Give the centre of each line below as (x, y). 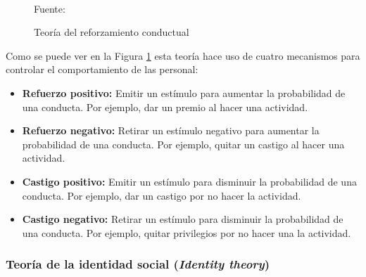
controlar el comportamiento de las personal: (102, 69)
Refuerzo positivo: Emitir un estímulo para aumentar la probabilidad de (184, 92)
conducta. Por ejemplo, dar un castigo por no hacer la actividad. (162, 195)
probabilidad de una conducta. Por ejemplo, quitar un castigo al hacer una (183, 144)
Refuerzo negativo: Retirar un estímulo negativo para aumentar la (171, 130)
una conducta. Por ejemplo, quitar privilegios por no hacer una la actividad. (187, 232)
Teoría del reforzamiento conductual (112, 32)
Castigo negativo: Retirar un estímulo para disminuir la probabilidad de (183, 219)
